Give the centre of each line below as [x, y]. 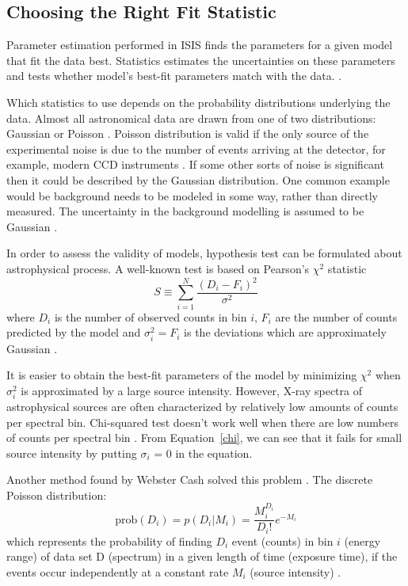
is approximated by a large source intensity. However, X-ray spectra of [191, 390]
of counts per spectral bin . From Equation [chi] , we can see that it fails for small [204, 438]
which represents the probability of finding [109, 540]
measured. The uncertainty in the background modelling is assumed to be [185, 211]
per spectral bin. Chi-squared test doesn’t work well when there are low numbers [202, 422]
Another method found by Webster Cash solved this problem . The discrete [190, 479]
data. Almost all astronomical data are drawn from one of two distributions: [191, 118]
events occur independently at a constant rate [118, 572]
